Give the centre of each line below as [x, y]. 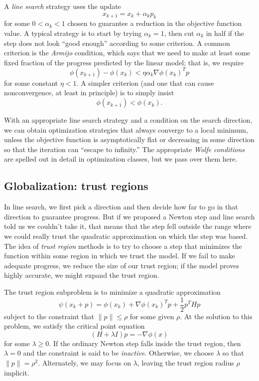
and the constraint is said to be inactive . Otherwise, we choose [119, 353]
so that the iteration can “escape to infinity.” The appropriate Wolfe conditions [125, 149]
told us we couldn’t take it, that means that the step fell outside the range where [128, 226]
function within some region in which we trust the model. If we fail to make [120, 256]
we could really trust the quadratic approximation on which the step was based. [126, 236]
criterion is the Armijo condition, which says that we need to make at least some [127, 53]
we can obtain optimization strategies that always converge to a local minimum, [126, 129]
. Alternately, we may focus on [84, 363]
